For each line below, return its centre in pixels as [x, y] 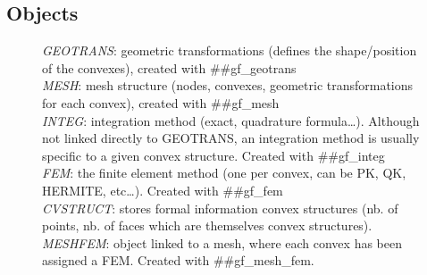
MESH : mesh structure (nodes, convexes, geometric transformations [228, 85]
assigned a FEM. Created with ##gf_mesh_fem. [178, 260]
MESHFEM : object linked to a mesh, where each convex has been [222, 242]
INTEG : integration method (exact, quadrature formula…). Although [231, 120]
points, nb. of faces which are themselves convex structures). [207, 225]
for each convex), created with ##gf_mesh [161, 102]
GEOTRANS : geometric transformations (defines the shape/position [230, 50]
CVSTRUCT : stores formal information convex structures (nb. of [220, 208]
